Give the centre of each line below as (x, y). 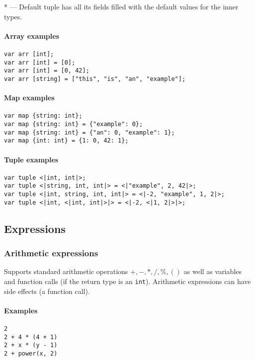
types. (13, 16)
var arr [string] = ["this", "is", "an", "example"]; (95, 79)
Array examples (32, 36)
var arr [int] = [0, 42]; (47, 71)
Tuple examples (31, 159)
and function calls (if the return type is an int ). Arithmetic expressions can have (127, 281)
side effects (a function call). (47, 291)
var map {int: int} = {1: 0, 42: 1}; (66, 141)
